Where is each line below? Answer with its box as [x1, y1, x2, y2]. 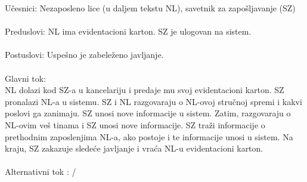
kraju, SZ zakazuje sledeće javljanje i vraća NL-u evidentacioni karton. [5, 142, 263, 155]
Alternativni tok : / [5, 165, 76, 178]
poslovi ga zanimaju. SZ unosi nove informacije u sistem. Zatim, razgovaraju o [5, 107, 291, 119]
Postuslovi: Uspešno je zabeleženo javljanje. [5, 48, 164, 61]
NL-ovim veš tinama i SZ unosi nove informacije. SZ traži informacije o [5, 118, 265, 131]
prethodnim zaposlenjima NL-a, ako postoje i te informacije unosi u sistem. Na [5, 130, 293, 143]
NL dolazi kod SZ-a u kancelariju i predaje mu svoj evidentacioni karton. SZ [5, 84, 284, 96]
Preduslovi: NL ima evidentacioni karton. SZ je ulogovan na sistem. [5, 25, 252, 38]
